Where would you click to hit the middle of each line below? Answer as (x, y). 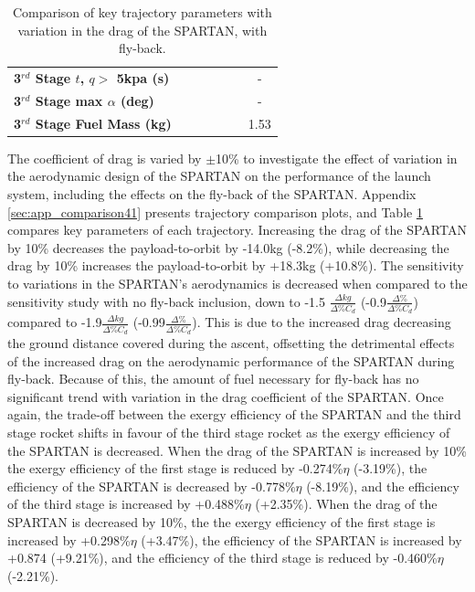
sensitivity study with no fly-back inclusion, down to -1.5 (166, 301)
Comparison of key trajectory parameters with (142, 12)
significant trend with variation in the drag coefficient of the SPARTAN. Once (226, 396)
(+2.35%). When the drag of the (346, 504)
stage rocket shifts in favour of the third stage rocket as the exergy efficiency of (229, 432)
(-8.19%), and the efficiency (383, 486)
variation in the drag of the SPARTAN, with (142, 30)
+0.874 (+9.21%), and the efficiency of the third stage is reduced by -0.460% (222, 558)
